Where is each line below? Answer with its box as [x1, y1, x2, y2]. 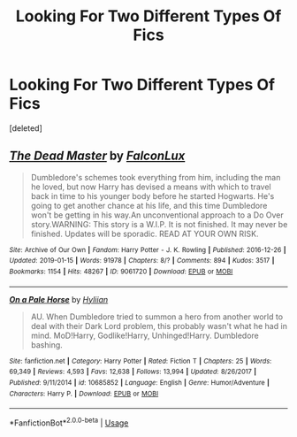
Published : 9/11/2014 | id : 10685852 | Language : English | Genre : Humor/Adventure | [9, 379, 270, 387]
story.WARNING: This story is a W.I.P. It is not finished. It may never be [30, 218, 288, 229]
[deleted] [9, 122, 42, 134]
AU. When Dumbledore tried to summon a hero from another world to [30, 311, 284, 322]
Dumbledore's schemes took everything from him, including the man [30, 172, 281, 182]
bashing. [30, 339, 64, 350]
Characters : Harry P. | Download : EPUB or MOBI [9, 389, 159, 398]
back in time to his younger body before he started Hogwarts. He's [30, 190, 275, 201]
